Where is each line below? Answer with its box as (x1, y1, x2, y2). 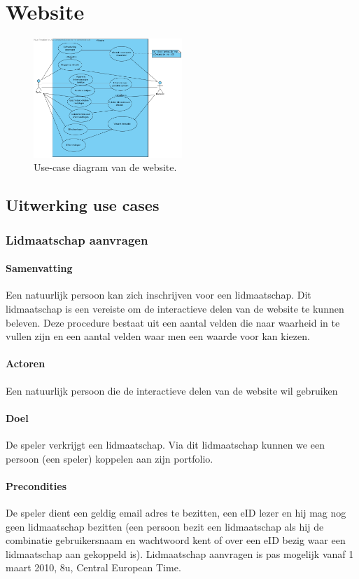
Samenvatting (6, 261, 73, 275)
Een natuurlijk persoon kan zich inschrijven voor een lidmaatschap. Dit (6, 287, 311, 302)
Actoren (6, 356, 45, 371)
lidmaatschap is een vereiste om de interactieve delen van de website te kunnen (6, 301, 344, 316)
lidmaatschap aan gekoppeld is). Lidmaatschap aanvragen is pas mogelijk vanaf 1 (6, 546, 354, 561)
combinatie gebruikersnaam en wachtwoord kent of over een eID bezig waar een (6, 533, 346, 547)
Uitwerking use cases (6, 194, 160, 216)
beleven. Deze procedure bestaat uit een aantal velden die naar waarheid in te (6, 315, 340, 329)
